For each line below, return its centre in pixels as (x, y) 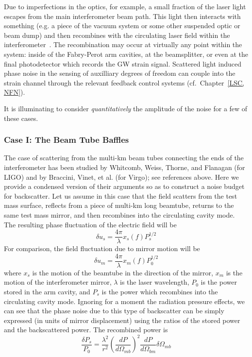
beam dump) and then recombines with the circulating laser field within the (117, 35)
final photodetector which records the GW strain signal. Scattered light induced (123, 63)
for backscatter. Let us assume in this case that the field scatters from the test (121, 195)
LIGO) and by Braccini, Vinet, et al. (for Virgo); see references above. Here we (121, 177)
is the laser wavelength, (155, 282)
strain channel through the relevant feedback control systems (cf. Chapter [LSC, (124, 82)
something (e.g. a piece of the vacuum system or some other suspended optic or (122, 25)
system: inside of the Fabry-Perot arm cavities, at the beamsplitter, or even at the (126, 54)
